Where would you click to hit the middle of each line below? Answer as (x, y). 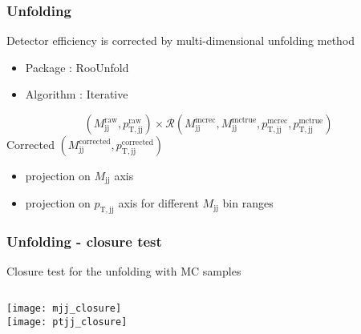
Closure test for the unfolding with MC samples (124, 271)
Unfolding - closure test (84, 241)
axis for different (158, 203)
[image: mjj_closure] (64, 309)
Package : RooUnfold (77, 67)
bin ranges (248, 203)
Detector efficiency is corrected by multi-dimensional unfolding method (181, 40)
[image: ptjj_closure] (67, 322)
